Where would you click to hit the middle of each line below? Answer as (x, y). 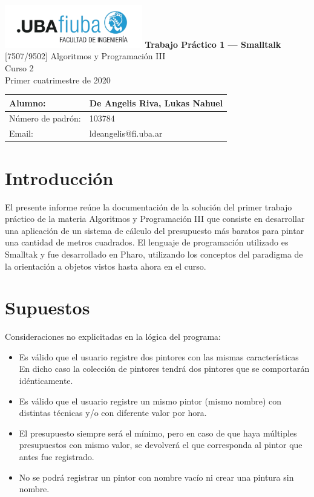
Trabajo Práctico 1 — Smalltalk (213, 44)
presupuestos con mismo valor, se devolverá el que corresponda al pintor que (161, 445)
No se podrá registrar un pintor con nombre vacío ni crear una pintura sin (156, 477)
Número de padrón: (45, 118)
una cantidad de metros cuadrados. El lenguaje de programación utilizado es (147, 242)
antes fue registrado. (57, 456)
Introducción (59, 177)
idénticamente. (46, 381)
